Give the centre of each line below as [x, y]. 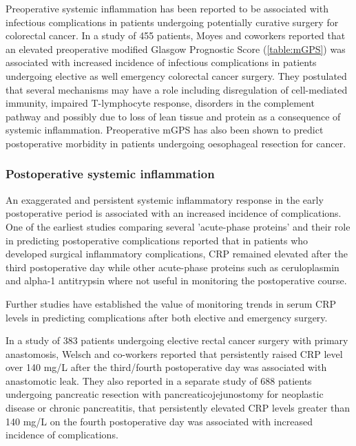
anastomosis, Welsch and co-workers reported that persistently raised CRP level [174, 353]
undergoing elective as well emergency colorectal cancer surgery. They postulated [176, 75]
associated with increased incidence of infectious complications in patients [161, 62]
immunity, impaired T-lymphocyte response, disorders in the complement [160, 103]
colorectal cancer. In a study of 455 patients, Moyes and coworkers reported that [176, 35]
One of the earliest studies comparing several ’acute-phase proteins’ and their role [178, 226]
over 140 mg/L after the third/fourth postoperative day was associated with [166, 367]
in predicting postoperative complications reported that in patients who [157, 240]
